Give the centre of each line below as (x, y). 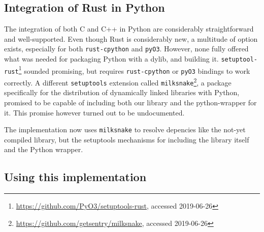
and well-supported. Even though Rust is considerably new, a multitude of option (131, 38)
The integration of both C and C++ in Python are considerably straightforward (129, 29)
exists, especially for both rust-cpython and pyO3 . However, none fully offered (126, 49)
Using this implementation (75, 177)
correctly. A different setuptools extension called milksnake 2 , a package (118, 82)
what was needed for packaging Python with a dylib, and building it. (111, 59)
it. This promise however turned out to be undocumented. (94, 112)
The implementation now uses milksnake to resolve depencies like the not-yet (125, 129)
